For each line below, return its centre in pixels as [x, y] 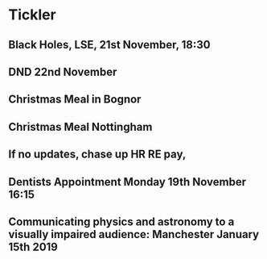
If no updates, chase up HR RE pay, [97, 155]
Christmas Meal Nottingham [80, 127]
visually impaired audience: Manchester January [134, 234]
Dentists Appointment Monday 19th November [127, 182]
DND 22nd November [63, 71]
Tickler [32, 15]
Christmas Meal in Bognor [75, 100]
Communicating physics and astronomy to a [121, 221]
